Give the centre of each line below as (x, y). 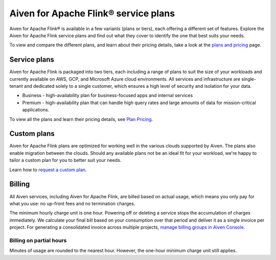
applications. (36, 110)
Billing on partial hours (38, 240)
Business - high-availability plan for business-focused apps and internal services (108, 96)
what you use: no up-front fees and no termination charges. (72, 203)
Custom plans (32, 134)
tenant (16, 86)
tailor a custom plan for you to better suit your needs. (65, 160)
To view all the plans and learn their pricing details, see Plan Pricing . (81, 119)
